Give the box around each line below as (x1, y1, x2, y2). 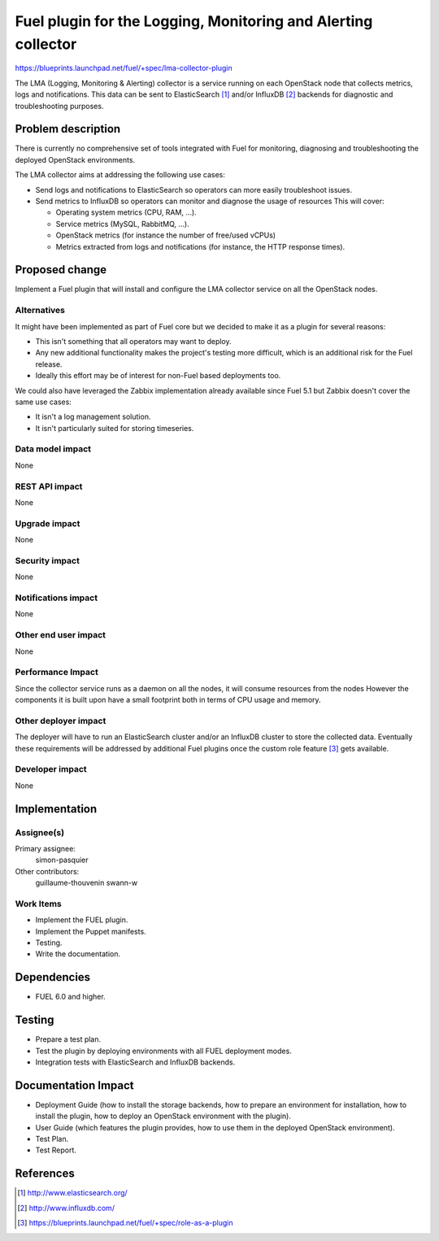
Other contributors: (15, 866, 80, 876)
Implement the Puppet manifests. (35, 926, 146, 936)
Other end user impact (15, 629, 106, 641)
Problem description (15, 122, 121, 136)
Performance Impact (15, 667, 99, 678)
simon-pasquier (35, 855, 89, 865)
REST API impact (15, 481, 83, 492)
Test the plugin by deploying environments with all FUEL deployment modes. (35, 1046, 292, 1056)
